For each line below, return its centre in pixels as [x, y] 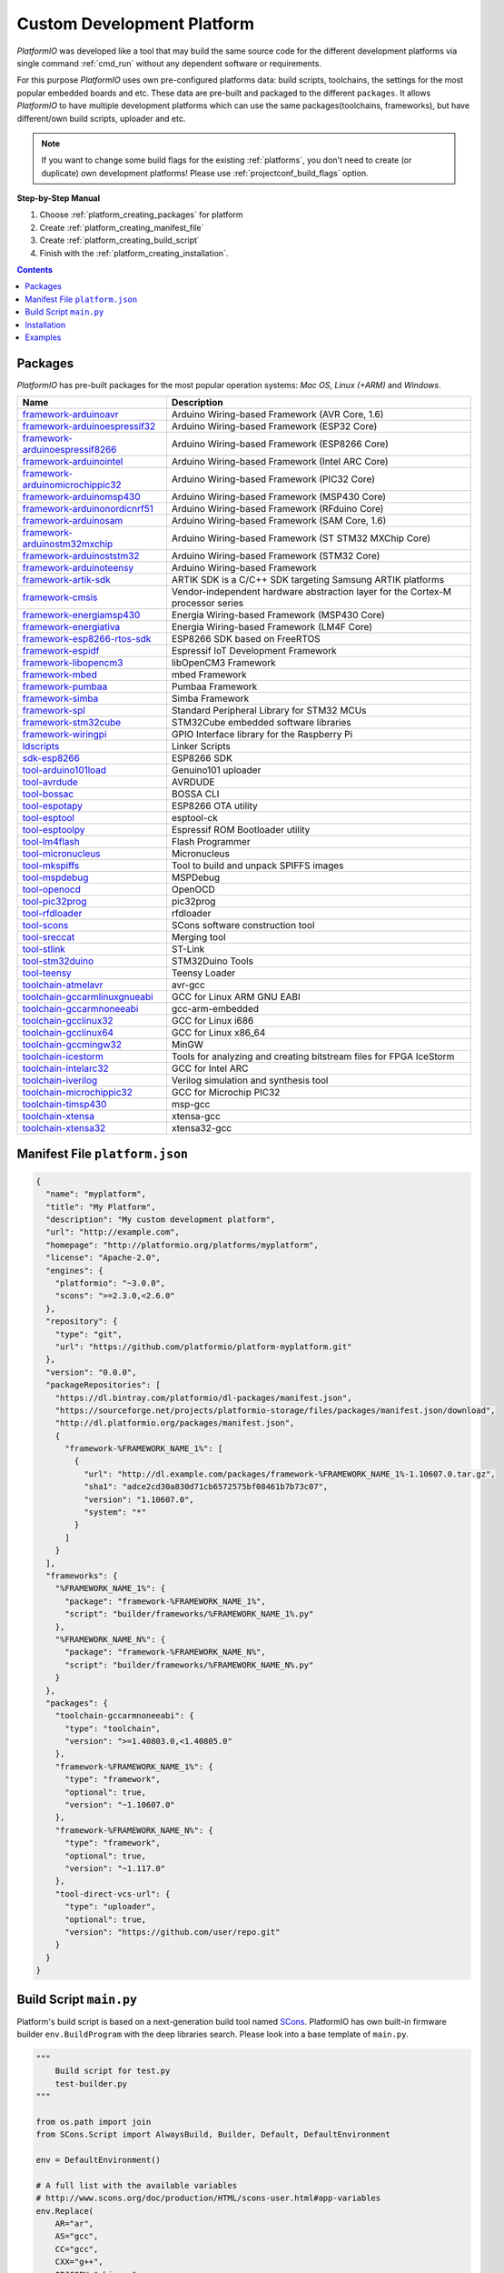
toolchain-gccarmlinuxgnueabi [88, 997]
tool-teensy [47, 973]
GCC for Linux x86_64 [218, 1033]
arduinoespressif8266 [69, 450]
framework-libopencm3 [73, 663]
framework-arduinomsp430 [81, 497]
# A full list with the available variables [137, 2185]
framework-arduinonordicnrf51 [88, 509]
